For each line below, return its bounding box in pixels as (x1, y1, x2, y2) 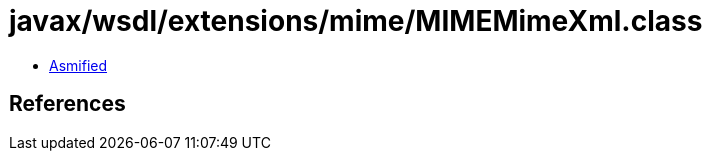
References (9, 91, 126, 117)
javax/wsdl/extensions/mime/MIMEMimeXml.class (9, 4, 703, 38)
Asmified (49, 56, 108, 74)
